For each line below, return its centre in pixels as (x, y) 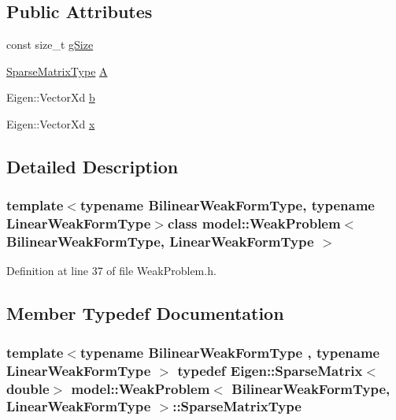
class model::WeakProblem (254, 223)
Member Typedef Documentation (145, 313)
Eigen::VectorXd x (51, 123)
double (28, 388)
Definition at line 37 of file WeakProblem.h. (111, 271)
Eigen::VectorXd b (51, 97)
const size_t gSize (50, 45)
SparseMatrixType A (57, 71)
